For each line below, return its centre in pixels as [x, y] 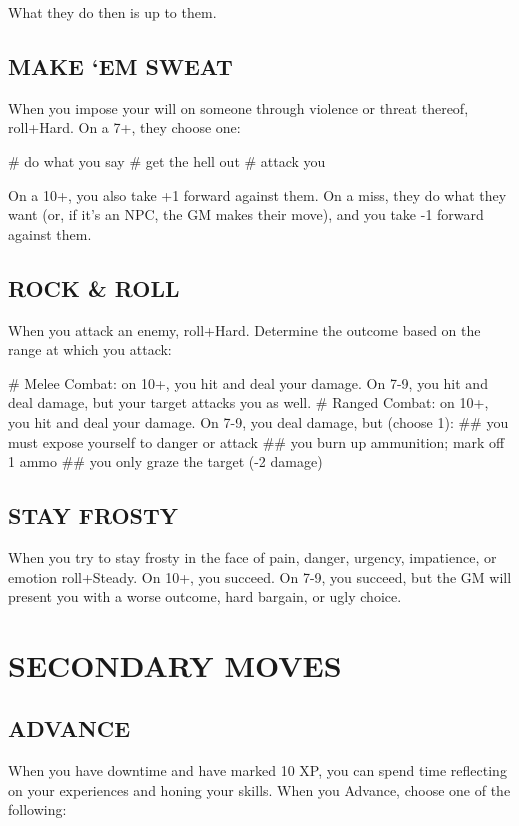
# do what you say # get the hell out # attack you [167, 160]
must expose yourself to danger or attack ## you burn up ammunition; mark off [256, 441]
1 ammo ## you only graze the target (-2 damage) [165, 461]
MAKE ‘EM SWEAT [120, 65]
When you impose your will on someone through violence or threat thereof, [238, 107]
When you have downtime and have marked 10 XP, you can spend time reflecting [257, 770]
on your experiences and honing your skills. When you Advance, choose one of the [259, 789]
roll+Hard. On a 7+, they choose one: [124, 127]
